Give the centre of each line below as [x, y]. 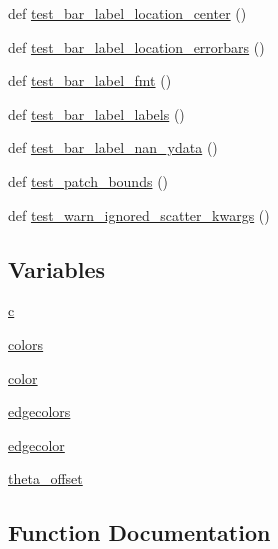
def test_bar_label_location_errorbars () [136, 46]
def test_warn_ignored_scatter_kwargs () [139, 214]
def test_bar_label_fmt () [90, 80]
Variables [57, 268]
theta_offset [45, 478]
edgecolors [39, 411]
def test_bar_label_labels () [96, 113]
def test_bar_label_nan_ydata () [113, 147]
